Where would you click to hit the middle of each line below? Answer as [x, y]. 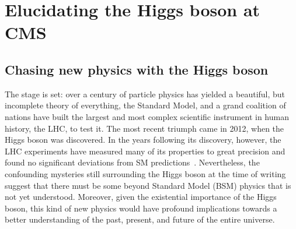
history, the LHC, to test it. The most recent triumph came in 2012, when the [144, 128]
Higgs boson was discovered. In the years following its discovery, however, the [143, 140]
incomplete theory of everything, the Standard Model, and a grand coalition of [145, 105]
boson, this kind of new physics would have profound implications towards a [141, 208]
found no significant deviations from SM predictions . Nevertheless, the [132, 162]
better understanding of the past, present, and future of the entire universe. [140, 219]
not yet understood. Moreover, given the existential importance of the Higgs [141, 197]
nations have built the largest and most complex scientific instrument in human [147, 116]
